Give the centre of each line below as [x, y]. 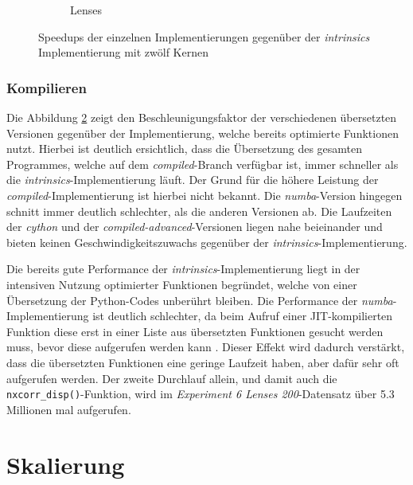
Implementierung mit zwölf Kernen [123, 52]
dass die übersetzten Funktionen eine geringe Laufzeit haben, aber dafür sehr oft [203, 362]
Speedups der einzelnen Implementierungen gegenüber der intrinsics [204, 36]
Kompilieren [47, 87]
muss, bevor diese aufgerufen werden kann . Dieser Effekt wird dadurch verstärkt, [206, 347]
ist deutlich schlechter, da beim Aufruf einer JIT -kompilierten [243, 316]
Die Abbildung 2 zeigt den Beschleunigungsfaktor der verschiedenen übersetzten [202, 117]
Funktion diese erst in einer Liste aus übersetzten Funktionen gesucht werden [195, 331]
